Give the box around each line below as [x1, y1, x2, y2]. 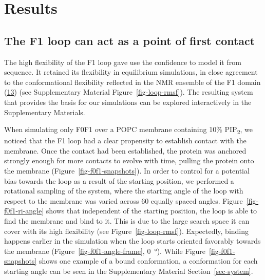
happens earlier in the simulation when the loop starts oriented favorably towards [4, 235, 261, 246]
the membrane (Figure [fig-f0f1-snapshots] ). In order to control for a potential [4, 165, 250, 176]
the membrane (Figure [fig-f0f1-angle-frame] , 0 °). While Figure [4, 245, 206, 256]
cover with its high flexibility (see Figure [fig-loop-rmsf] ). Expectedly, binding [4, 225, 249, 236]
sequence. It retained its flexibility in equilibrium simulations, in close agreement [4, 67, 258, 77]
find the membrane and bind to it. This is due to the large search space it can [4, 216, 250, 226]
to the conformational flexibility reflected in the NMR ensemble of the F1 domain [4, 76, 261, 87]
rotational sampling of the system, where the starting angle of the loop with [4, 185, 243, 196]
